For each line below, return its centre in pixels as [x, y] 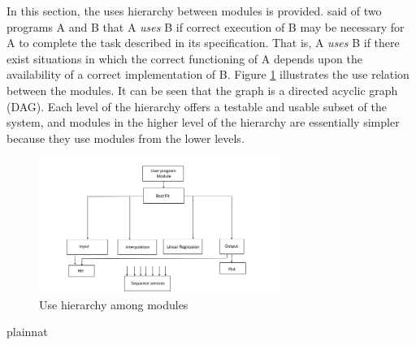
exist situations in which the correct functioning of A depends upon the [184, 58]
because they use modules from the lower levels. [126, 138]
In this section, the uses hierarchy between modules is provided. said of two [194, 11]
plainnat [27, 332]
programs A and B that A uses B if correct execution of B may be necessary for [206, 26]
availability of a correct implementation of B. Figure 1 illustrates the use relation [208, 74]
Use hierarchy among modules [114, 304]
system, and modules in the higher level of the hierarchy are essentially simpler [203, 122]
